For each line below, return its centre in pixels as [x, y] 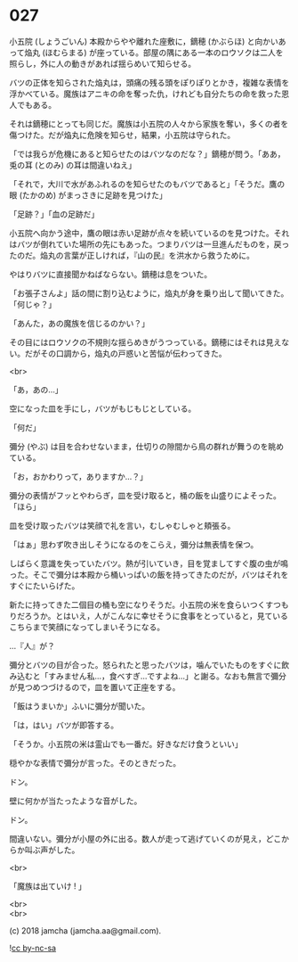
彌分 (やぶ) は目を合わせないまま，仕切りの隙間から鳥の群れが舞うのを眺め [147, 446]
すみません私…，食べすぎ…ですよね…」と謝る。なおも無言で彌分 [167, 676]
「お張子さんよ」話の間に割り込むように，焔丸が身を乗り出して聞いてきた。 [149, 293]
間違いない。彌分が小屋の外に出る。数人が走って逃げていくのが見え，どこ [145, 838]
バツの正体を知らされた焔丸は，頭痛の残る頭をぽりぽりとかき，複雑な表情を [149, 82]
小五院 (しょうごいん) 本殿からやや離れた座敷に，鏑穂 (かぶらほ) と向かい [144, 41]
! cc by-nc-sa [32, 948]
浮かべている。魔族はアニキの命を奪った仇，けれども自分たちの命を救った [145, 94]
